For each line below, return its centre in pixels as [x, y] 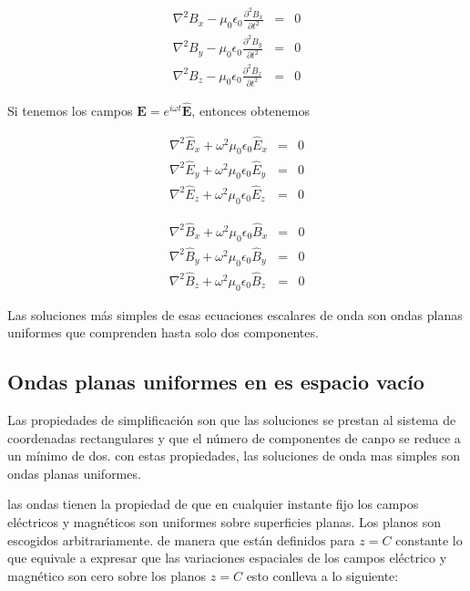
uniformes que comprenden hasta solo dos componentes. [163, 332]
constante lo [429, 539]
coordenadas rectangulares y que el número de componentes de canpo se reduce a [234, 437]
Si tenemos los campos [70, 110]
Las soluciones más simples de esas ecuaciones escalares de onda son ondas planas [235, 314]
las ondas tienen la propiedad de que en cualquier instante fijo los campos [213, 504]
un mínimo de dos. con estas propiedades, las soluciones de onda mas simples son [234, 456]
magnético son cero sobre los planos [107, 575]
